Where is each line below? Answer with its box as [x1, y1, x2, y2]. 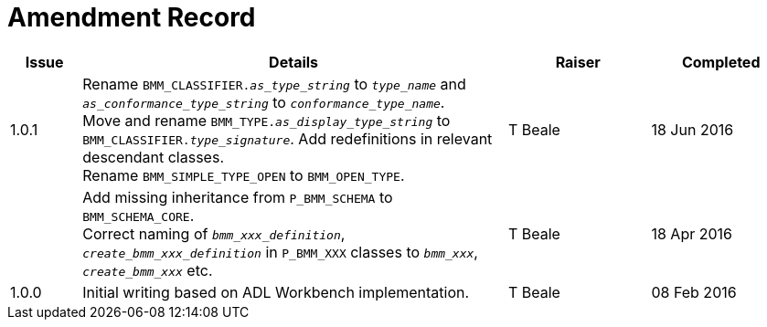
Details [269, 52, 319, 71]
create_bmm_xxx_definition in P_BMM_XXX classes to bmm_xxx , [82, 242, 478, 261]
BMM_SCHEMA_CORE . [82, 206, 195, 225]
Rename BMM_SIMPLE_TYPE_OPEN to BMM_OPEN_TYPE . [82, 165, 405, 185]
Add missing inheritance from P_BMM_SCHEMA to [82, 187, 393, 206]
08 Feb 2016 [651, 282, 737, 301]
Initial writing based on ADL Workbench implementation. [82, 282, 470, 301]
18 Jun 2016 [651, 120, 734, 139]
